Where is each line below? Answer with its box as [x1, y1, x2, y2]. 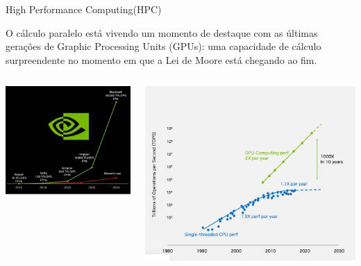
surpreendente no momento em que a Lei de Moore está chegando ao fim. [6, 52, 317, 67]
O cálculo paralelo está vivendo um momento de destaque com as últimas [6, 25, 318, 40]
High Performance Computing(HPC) [6, 2, 162, 16]
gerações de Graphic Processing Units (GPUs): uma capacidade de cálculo [6, 39, 321, 53]
